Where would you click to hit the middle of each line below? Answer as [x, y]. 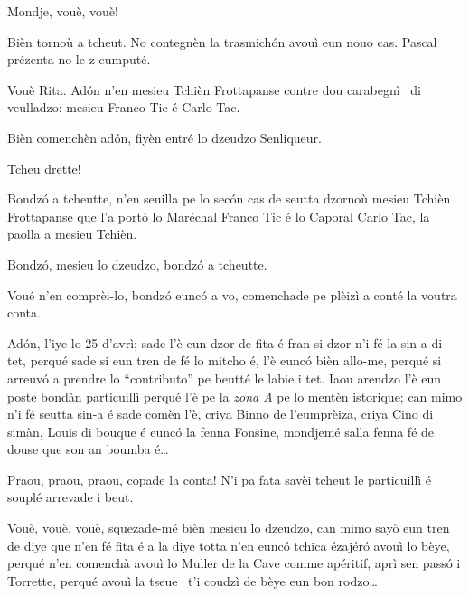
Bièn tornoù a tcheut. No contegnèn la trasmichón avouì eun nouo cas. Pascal [222, 41]
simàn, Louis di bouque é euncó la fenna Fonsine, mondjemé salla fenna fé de [221, 431]
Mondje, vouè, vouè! [63, 11]
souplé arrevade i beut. [70, 497]
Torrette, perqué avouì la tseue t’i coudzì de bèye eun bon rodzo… [192, 580]
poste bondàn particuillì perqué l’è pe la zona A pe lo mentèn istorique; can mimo [235, 396]
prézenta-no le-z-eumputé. [79, 59]
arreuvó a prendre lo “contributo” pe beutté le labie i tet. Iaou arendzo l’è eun [225, 378]
